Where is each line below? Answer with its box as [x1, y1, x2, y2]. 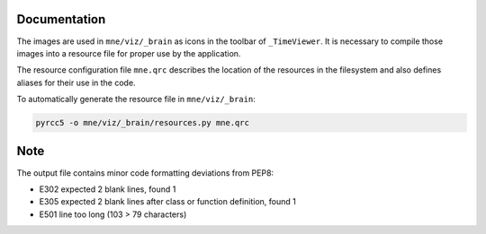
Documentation [16, 12, 106, 27]
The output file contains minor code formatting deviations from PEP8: [16, 167, 274, 178]
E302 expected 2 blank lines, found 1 [39, 184, 176, 195]
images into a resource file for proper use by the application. [16, 48, 241, 58]
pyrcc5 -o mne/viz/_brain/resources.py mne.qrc [35, 117, 249, 128]
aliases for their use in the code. [16, 77, 136, 88]
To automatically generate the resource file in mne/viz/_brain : [16, 94, 256, 105]
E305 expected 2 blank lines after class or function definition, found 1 [39, 196, 296, 207]
